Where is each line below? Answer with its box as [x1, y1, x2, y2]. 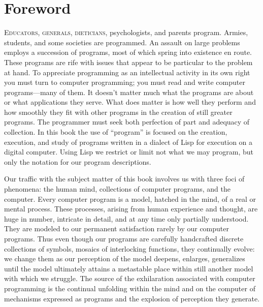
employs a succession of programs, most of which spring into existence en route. [4, 47, 252, 57]
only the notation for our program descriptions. [4, 156, 151, 167]
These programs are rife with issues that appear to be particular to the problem [4, 56, 253, 67]
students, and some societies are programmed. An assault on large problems [4, 37, 240, 47]
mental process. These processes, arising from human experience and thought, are [4, 203, 258, 214]
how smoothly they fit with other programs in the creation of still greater [4, 106, 233, 117]
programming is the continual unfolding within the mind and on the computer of [4, 283, 255, 293]
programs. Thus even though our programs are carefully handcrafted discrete [4, 233, 244, 243]
